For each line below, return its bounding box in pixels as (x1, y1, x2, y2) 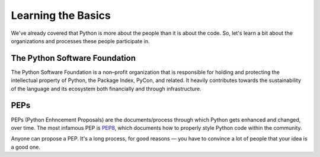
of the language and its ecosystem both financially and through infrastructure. (11, 85, 201, 92)
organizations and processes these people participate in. (11, 37, 151, 44)
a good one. (11, 143, 41, 151)
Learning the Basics (11, 9, 111, 22)
